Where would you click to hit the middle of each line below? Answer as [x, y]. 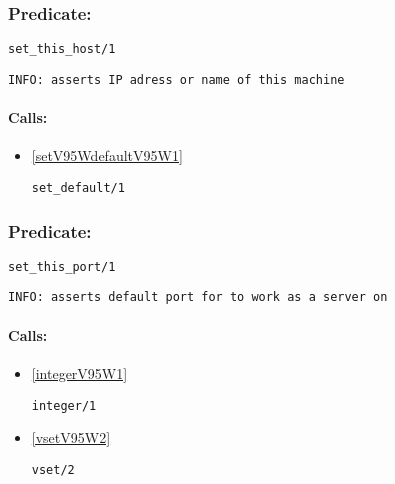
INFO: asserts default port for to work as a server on [198, 297]
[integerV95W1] [79, 372]
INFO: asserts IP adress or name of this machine [176, 79]
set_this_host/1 [62, 49]
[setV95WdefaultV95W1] [107, 155]
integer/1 [64, 405]
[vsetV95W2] [71, 437]
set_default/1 [78, 187]
